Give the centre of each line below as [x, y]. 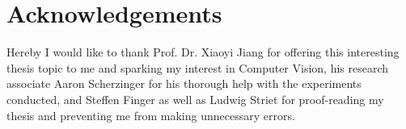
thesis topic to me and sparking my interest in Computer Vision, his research [198, 67]
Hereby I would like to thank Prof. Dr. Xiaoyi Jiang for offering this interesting [203, 52]
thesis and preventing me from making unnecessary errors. [151, 115]
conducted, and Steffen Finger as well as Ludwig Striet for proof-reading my [195, 99]
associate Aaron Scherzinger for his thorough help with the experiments [184, 83]
